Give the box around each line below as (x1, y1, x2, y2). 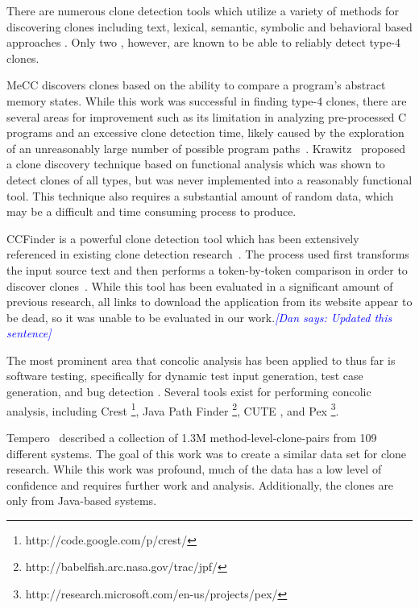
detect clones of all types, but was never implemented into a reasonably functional (6, 171, 413, 188)
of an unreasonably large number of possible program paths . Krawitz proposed (6, 139, 406, 156)
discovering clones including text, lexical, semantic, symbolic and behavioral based (6, 18, 413, 35)
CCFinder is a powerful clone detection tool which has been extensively (6, 230, 359, 246)
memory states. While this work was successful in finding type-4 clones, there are (6, 92, 407, 109)
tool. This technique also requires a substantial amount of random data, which (6, 187, 394, 204)
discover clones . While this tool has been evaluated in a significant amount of (6, 277, 393, 294)
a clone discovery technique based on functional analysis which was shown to (6, 155, 385, 172)
